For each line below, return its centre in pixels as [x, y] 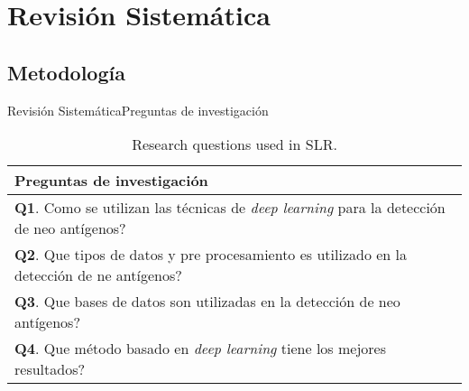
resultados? [50, 369]
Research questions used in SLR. [234, 144]
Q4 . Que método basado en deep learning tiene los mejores [201, 349]
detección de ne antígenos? [98, 275]
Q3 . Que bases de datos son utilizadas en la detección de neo [207, 302]
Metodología [66, 72]
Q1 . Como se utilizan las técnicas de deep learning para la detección [230, 208]
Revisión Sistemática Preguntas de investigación [138, 110]
